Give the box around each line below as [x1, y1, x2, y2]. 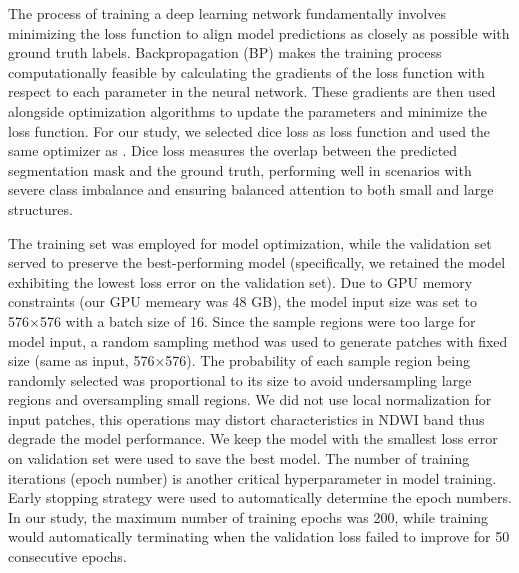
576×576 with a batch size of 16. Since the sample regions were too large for [8, 310, 476, 331]
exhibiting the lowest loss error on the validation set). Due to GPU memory [8, 271, 473, 292]
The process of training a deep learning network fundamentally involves [8, 3, 446, 23]
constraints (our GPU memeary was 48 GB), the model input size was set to [8, 291, 477, 312]
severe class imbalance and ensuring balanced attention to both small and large [8, 179, 494, 200]
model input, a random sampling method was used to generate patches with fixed [8, 330, 508, 351]
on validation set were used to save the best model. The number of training [8, 448, 470, 469]
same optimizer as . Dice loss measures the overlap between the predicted [8, 140, 458, 161]
